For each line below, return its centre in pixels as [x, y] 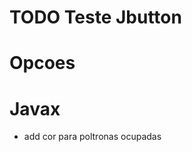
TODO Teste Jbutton [95, 17]
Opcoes [42, 63]
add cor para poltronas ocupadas [92, 137]
